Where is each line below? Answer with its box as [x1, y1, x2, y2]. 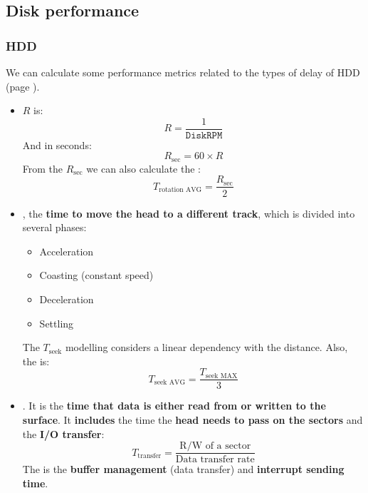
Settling [39, 315, 74, 330]
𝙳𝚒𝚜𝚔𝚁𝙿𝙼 [185, 130, 223, 141]
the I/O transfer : [22, 426, 105, 441]
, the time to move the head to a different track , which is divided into [22, 205, 355, 220]
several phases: [22, 220, 87, 235]
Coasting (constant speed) [39, 268, 154, 283]
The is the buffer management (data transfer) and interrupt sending [22, 462, 345, 477]
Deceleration [39, 291, 94, 306]
